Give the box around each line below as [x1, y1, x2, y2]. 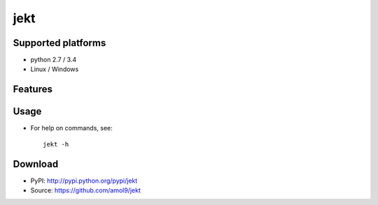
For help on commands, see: [30, 124, 113, 132]
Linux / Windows [30, 65, 79, 73]
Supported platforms [13, 37, 106, 49]
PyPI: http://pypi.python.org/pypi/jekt [30, 176, 138, 185]
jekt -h [43, 140, 69, 148]
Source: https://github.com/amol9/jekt [30, 186, 141, 195]
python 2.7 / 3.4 [30, 56, 77, 64]
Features [13, 84, 52, 96]
